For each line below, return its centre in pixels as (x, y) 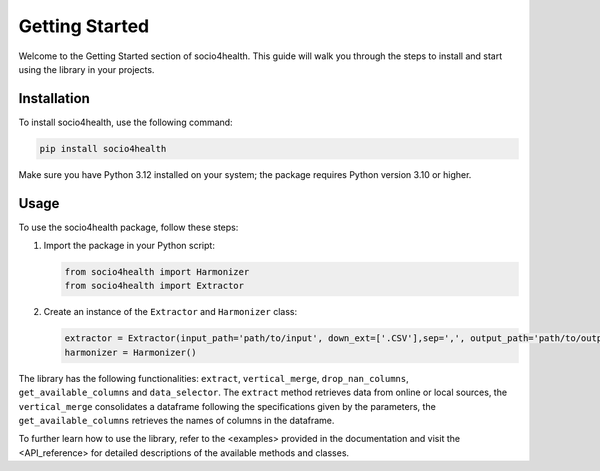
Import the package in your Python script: (129, 246)
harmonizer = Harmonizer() (130, 352)
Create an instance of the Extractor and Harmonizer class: (170, 312)
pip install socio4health (103, 148)
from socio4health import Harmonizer (157, 272)
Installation (54, 98)
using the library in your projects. (86, 69)
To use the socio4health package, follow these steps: (128, 227)
